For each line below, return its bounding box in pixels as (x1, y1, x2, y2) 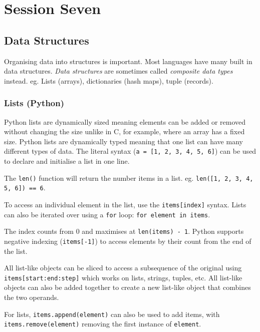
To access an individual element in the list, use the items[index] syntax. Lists (4, 199, 246, 209)
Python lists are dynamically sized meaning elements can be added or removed (4, 116, 246, 127)
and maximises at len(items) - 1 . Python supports (82, 226, 244, 236)
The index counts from (4, 226, 74, 236)
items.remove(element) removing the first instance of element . (4, 318, 201, 329)
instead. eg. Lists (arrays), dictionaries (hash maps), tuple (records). (4, 75, 213, 86)
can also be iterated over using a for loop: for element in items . (4, 209, 210, 219)
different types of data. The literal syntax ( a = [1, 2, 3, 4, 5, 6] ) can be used (4, 146, 256, 156)
